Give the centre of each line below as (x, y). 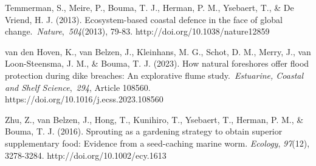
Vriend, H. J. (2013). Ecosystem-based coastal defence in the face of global (144, 19)
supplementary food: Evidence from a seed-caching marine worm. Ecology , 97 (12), (157, 143)
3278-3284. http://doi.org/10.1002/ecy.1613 (86, 155)
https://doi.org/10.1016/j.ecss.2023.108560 (84, 99)
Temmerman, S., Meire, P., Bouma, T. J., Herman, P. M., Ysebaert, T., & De (149, 7)
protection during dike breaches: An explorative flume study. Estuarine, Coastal (154, 75)
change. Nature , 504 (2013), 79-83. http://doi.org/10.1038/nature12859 (137, 31)
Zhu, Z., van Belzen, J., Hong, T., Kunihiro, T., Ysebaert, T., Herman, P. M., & (154, 119)
